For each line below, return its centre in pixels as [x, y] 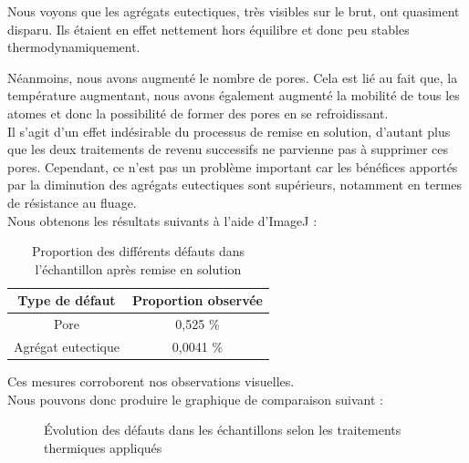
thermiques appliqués [103, 447]
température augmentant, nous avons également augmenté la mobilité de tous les [234, 95]
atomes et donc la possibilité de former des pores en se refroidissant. [198, 113]
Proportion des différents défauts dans [138, 251]
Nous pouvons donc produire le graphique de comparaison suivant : [195, 399]
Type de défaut [67, 300]
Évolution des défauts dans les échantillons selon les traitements [223, 430]
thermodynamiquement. [74, 47]
